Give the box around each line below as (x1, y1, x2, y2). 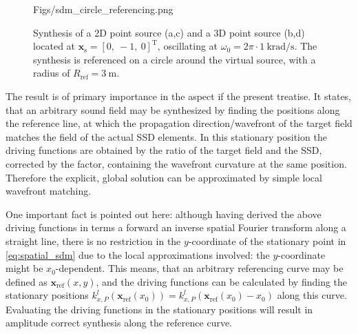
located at (33, 39, 76, 53)
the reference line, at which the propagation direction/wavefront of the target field (6, 116, 352, 130)
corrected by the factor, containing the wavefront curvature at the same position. (6, 156, 347, 170)
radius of (33, 66, 70, 80)
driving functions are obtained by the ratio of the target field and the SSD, (6, 143, 322, 157)
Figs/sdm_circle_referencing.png (33, 2, 173, 16)
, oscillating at (157, 39, 218, 53)
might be (6, 261, 43, 275)
